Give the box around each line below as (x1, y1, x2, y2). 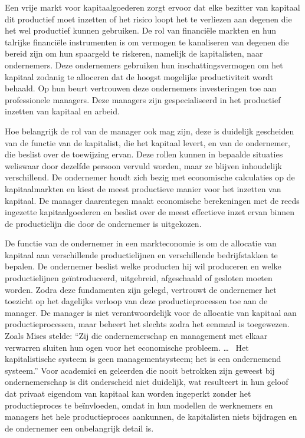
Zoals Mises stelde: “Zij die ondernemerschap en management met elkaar (5, 330, 268, 342)
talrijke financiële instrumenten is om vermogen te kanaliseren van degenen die (5, 35, 289, 48)
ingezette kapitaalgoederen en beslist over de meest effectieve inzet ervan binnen (5, 206, 295, 218)
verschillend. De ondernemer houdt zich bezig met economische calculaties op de (5, 171, 295, 183)
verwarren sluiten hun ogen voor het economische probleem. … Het (5, 341, 249, 353)
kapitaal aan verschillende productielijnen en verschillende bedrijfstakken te (5, 248, 278, 261)
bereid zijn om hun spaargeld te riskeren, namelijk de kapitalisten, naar (5, 47, 263, 60)
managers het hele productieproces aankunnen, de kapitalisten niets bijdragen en (5, 410, 297, 423)
